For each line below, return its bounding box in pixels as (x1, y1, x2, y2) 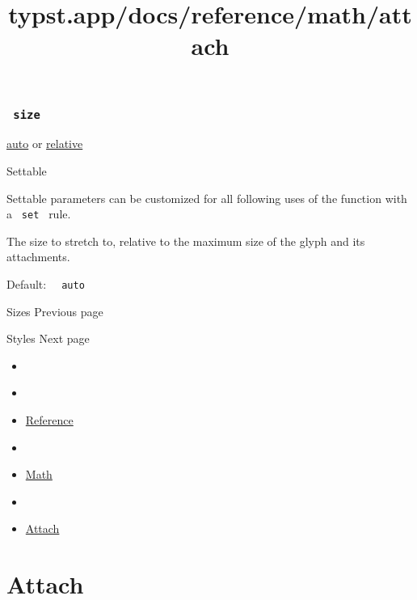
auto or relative (6, 135, 83, 152)
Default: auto (6, 276, 85, 293)
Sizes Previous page (6, 302, 103, 319)
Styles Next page (6, 330, 90, 347)
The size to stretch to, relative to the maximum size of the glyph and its (6, 232, 365, 249)
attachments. (6, 248, 70, 265)
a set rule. (6, 205, 71, 222)
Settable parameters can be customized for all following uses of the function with (6, 189, 407, 206)
